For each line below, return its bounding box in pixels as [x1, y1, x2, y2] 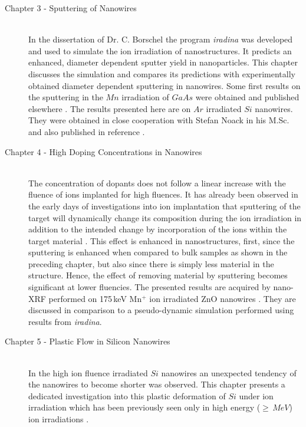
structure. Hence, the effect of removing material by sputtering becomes [28, 269, 288, 281]
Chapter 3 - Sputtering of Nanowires [5, 2, 137, 14]
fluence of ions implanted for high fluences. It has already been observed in [28, 188, 298, 201]
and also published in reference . [28, 125, 145, 137]
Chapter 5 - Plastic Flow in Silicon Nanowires [5, 335, 170, 347]
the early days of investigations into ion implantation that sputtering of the [28, 199, 301, 212]
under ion [239, 389, 274, 402]
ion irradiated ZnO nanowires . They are [149, 292, 296, 304]
